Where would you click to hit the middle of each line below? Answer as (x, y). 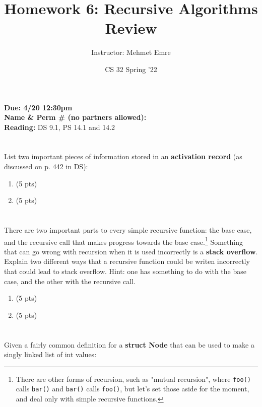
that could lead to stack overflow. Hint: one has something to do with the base (125, 271)
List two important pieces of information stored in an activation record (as (123, 156)
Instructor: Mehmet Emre (131, 52)
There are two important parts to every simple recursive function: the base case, (128, 230)
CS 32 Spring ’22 (131, 69)
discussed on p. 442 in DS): (46, 166)
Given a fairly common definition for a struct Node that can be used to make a (129, 344)
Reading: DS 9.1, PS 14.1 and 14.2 (60, 127)
